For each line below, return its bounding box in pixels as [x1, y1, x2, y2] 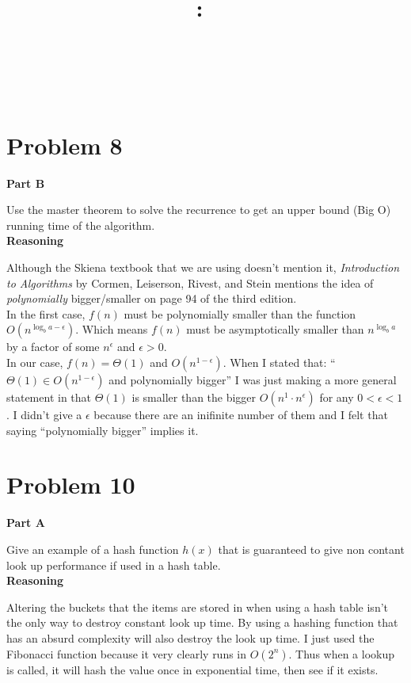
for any [319, 389, 354, 406]
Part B [6, 174, 45, 191]
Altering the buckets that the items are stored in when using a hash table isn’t [6, 598, 389, 615]
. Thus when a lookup [288, 645, 395, 662]
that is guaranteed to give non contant [218, 540, 405, 557]
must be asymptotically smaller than [186, 321, 364, 338]
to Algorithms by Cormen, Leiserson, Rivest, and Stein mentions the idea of [6, 274, 374, 291]
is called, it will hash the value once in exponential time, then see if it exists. [6, 661, 379, 677]
